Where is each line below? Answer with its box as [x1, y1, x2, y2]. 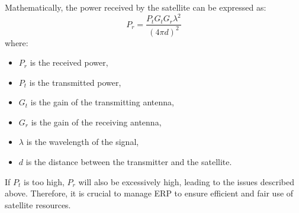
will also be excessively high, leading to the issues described [78, 175, 294, 188]
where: [5, 36, 28, 49]
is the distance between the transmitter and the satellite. [25, 156, 232, 168]
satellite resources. [5, 198, 71, 211]
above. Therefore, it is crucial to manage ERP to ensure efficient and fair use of [5, 187, 294, 199]
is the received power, [30, 56, 108, 69]
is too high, [23, 175, 65, 188]
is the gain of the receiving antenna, [31, 115, 162, 128]
